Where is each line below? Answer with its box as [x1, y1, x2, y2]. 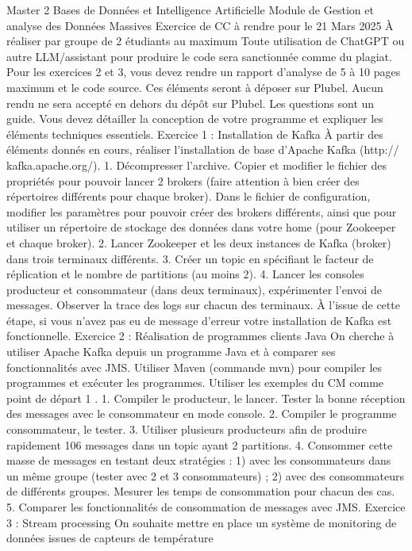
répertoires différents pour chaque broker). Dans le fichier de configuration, [6, 188, 371, 205]
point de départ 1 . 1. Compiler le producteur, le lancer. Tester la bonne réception [6, 389, 406, 406]
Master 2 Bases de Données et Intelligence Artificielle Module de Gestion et [6, 2, 374, 17]
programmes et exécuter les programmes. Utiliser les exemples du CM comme [6, 374, 384, 391]
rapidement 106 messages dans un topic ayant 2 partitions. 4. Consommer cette [6, 436, 393, 453]
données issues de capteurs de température [6, 530, 214, 546]
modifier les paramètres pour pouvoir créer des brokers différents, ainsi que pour [6, 203, 397, 220]
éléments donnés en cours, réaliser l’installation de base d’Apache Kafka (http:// [6, 141, 399, 158]
